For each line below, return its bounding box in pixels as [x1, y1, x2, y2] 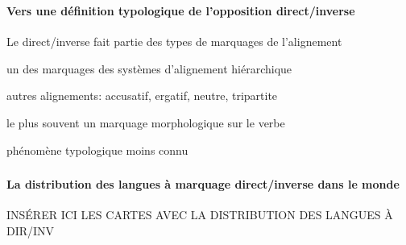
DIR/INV [6, 222, 55, 239]
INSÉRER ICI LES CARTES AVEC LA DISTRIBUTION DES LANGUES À [6, 206, 393, 223]
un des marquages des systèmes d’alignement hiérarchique [6, 60, 292, 77]
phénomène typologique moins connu [6, 141, 188, 158]
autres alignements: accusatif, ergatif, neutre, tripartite [6, 87, 278, 104]
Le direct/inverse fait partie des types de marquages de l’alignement [6, 33, 342, 50]
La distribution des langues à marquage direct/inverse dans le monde [6, 176, 400, 193]
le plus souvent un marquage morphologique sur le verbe [6, 114, 285, 131]
